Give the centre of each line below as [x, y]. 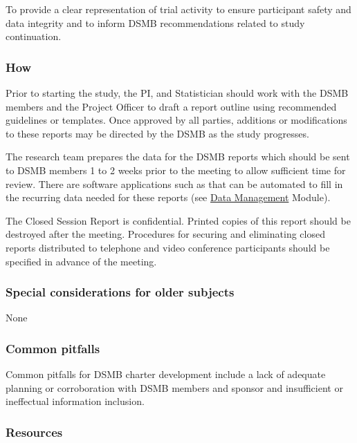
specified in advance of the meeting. [81, 261]
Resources [34, 432]
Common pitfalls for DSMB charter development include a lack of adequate [166, 374]
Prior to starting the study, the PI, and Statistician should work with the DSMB [177, 93]
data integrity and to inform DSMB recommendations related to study [155, 22]
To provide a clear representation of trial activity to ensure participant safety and [178, 9]
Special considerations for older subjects [120, 292]
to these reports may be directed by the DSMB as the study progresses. [157, 133]
